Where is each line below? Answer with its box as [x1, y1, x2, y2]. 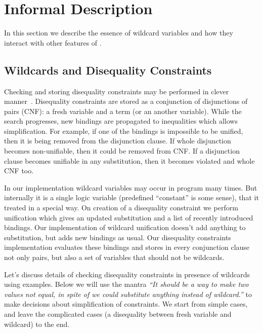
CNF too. [4, 165, 34, 176]
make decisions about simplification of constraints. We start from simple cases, [4, 299, 248, 309]
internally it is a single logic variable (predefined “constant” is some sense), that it [4, 192, 259, 203]
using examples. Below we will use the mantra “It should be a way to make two [4, 279, 249, 289]
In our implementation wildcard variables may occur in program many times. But [4, 182, 257, 193]
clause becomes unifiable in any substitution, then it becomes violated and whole [4, 155, 255, 166]
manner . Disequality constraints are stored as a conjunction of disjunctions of [4, 96, 248, 106]
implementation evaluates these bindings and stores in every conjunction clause [4, 242, 250, 252]
